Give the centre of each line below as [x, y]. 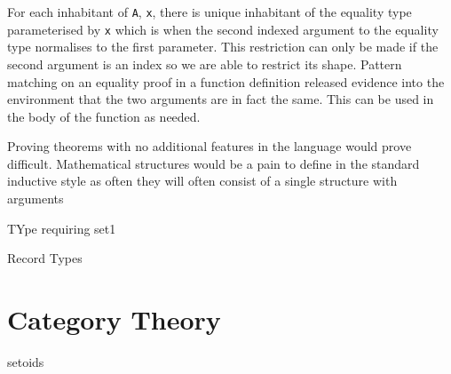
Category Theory [114, 319]
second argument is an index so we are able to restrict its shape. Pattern [205, 64]
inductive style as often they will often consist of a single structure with [202, 181]
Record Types [45, 258]
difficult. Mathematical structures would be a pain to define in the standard [214, 163]
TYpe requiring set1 [62, 228]
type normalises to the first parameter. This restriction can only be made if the [223, 47]
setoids [26, 361]
